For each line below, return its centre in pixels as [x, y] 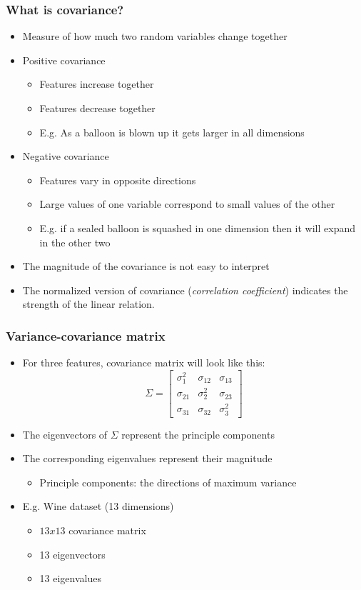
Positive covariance [64, 60]
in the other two [75, 242]
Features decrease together [97, 108]
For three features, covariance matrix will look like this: [144, 362]
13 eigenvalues [70, 578]
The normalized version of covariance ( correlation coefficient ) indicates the [185, 290]
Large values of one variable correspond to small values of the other [187, 204]
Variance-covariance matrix [86, 335]
